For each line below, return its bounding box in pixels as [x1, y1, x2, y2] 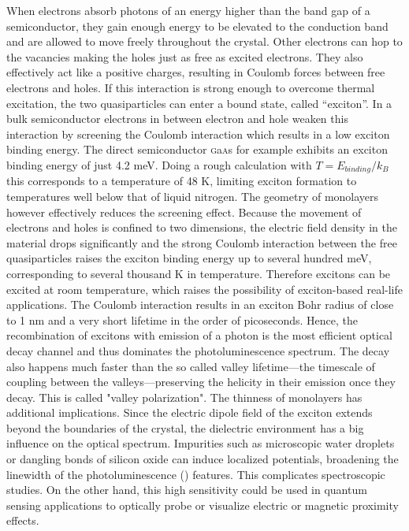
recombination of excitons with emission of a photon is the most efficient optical [6, 327, 392, 343]
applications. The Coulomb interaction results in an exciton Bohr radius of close [6, 296, 394, 313]
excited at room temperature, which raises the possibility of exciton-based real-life [6, 280, 403, 297]
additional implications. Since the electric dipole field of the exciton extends [6, 404, 373, 421]
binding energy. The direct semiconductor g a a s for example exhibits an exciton [6, 141, 388, 158]
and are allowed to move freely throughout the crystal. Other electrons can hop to [6, 33, 403, 50]
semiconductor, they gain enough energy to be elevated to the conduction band [6, 17, 389, 34]
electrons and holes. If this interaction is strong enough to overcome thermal [6, 79, 375, 95]
